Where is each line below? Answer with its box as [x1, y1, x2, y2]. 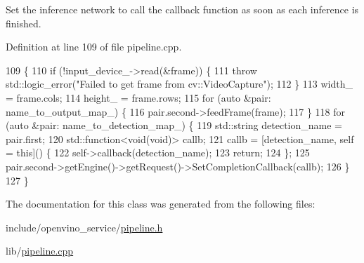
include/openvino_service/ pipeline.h [6, 220, 163, 234]
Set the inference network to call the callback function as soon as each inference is [6, 2, 359, 16]
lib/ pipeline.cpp [6, 243, 74, 258]
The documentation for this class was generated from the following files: [6, 196, 316, 211]
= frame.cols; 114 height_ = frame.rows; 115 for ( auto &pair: [6, 90, 271, 104]
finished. [6, 15, 41, 30]
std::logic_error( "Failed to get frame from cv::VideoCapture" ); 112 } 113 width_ [6, 76, 353, 91]
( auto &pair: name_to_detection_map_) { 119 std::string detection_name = [6, 118, 342, 133]
